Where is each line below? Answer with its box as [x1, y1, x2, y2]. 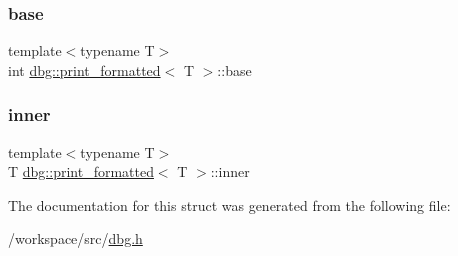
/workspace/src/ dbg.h [8, 228, 143, 249]
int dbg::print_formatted [8, 59, 161, 80]
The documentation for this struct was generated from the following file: [8, 194, 451, 215]
